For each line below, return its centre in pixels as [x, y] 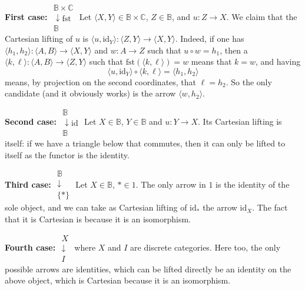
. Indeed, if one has [210, 39]
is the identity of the [253, 184]
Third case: [28, 184]
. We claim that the [262, 17]
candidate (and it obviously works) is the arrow [90, 93]
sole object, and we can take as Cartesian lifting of [96, 207]
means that [211, 61]
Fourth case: [30, 247]
